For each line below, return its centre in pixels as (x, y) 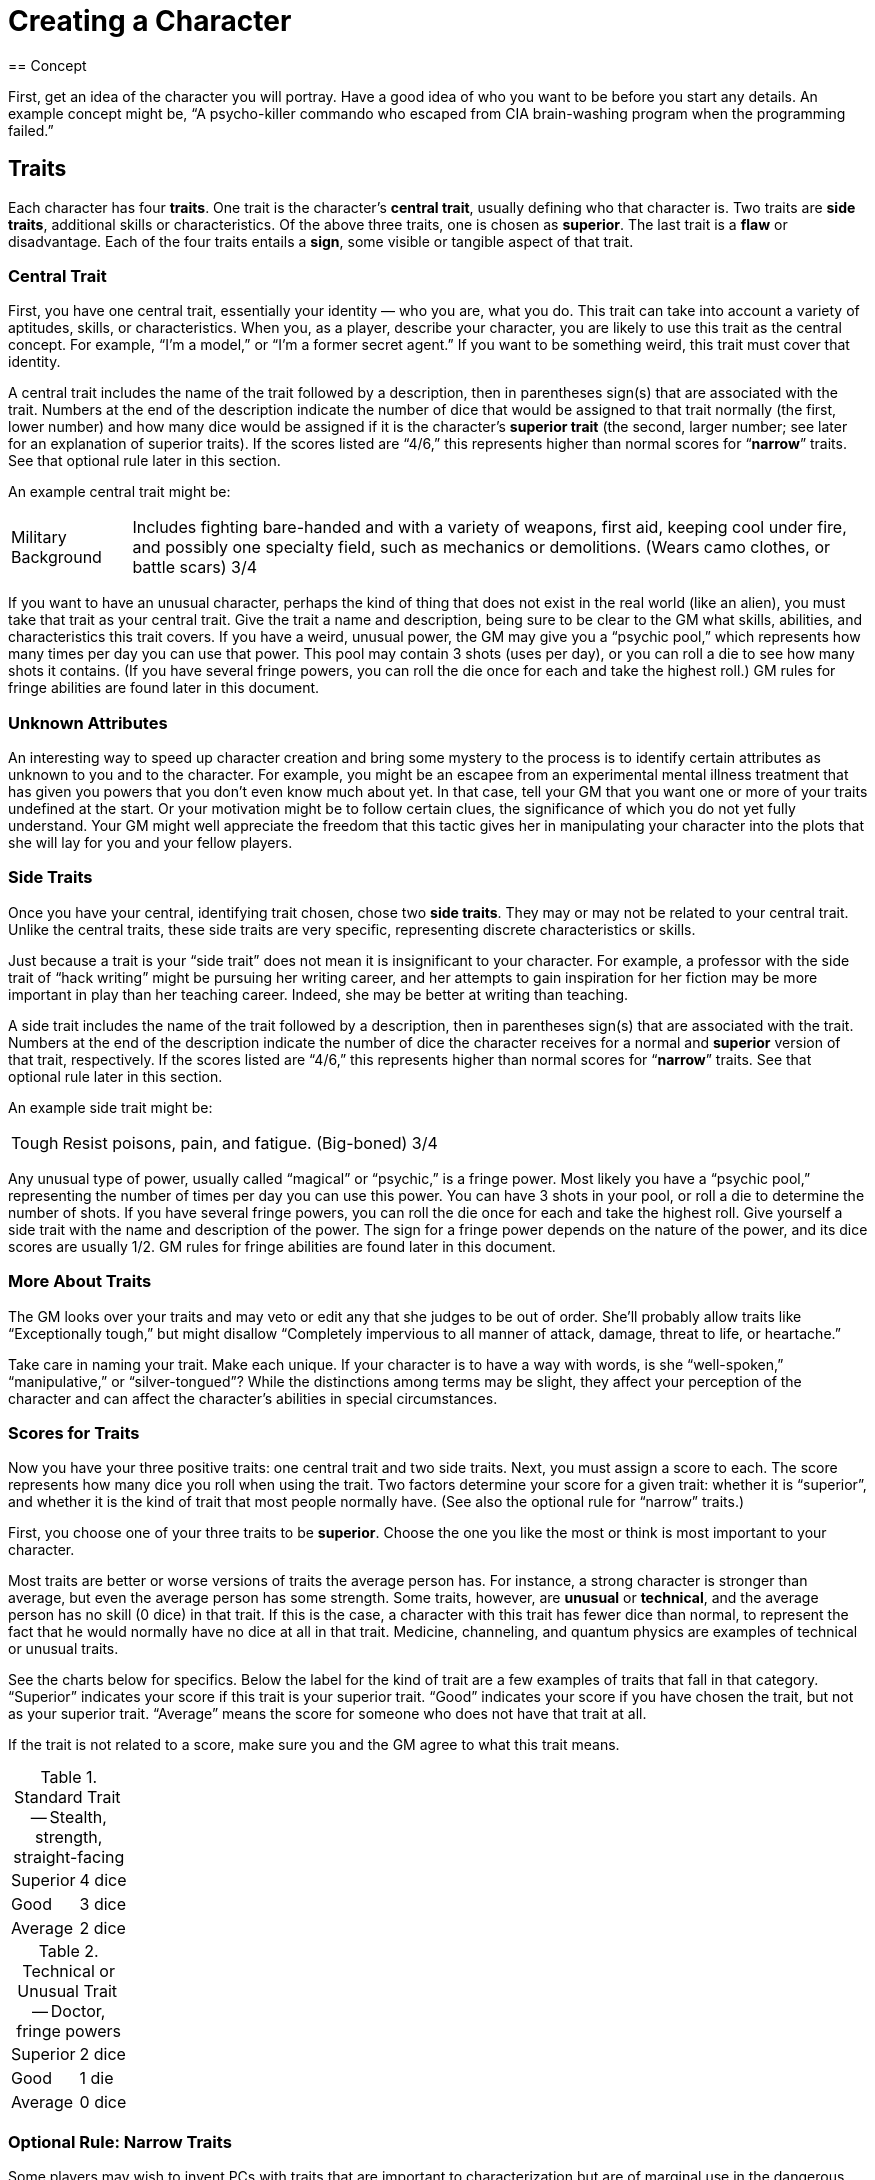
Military (39, 537)
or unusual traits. (63, 1649)
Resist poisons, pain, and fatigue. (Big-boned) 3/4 (250, 1142)
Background (56, 557)
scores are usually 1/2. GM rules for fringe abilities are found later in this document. (282, 1246)
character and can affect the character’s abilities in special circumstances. (253, 1398)
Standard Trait (67, 1797)
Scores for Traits (74, 1432)
